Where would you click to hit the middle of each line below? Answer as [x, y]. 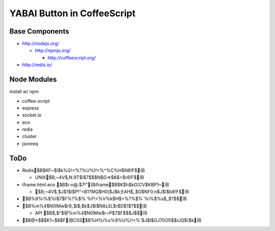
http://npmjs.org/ [53, 50]
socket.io [32, 115]
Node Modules [33, 80]
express [31, 108]
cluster [29, 136]
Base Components [39, 31]
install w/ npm [24, 92]
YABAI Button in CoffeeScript [73, 13]
